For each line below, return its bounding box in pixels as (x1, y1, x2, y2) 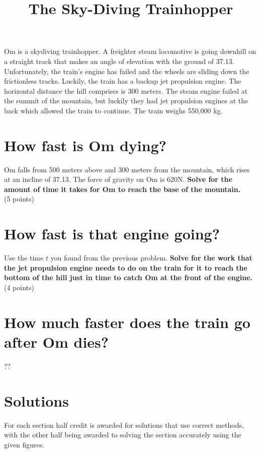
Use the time (4, 252, 44, 263)
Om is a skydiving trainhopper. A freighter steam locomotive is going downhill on (4, 46, 256, 56)
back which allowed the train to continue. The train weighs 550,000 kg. (4, 105, 223, 115)
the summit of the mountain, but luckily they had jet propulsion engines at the (4, 95, 248, 106)
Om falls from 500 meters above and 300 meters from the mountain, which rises (4, 164, 250, 174)
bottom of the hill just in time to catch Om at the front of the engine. (4, 272, 253, 283)
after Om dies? (4, 331, 109, 352)
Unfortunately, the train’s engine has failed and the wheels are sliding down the (4, 66, 249, 76)
